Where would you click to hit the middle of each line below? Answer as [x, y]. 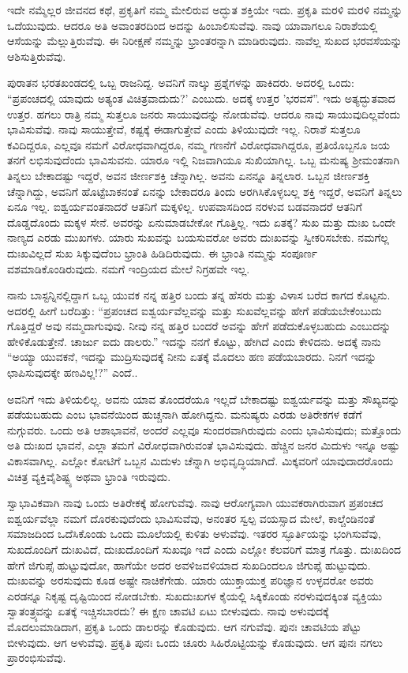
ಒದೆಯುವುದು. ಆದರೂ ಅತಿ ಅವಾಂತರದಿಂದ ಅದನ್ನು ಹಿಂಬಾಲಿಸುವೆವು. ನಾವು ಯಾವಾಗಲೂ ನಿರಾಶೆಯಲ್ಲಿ [193, 25]
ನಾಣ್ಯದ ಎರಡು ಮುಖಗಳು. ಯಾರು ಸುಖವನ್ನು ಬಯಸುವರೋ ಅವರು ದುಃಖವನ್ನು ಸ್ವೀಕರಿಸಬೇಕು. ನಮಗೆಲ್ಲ [198, 237]
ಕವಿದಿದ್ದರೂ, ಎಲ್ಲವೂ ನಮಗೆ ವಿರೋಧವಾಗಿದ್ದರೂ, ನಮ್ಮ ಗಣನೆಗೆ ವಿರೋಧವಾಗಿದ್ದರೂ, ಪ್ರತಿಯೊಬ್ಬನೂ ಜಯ [198, 144]
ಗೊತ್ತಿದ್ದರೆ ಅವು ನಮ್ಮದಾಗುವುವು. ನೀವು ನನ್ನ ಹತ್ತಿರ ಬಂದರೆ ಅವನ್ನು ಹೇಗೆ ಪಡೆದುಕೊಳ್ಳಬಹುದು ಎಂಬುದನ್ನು [199, 326]
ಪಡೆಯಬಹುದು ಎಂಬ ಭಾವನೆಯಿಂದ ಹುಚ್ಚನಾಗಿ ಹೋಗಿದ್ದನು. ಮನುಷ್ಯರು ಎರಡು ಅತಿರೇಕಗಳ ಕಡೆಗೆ [185, 414]
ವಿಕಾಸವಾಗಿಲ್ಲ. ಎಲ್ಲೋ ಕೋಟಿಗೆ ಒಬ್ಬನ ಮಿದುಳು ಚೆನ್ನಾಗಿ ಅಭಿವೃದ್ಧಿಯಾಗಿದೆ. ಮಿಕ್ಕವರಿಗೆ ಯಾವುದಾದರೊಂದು [200, 461]
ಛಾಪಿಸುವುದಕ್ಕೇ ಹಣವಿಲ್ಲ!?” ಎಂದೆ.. [73, 372]
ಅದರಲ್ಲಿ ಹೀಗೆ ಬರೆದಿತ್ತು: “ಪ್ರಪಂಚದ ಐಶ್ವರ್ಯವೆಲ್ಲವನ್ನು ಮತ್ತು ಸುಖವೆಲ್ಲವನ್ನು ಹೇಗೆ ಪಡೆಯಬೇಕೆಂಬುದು [195, 310]
